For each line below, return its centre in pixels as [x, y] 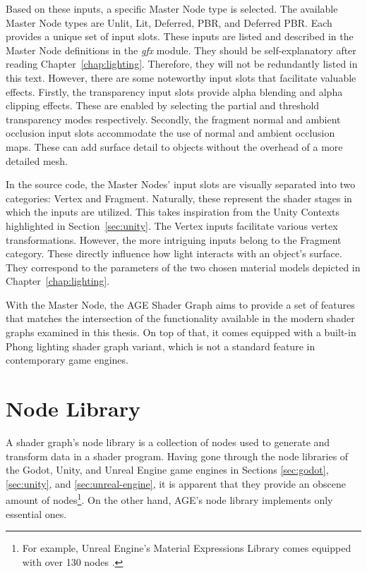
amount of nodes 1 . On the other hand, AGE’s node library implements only [169, 499]
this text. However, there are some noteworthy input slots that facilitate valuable [181, 77]
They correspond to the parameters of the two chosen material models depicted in [183, 267]
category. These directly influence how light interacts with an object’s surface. [174, 253]
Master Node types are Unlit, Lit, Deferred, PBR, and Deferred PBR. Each [169, 22]
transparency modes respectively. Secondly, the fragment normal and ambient [173, 119]
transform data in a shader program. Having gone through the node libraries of [177, 456]
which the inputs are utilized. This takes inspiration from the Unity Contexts [173, 212]
